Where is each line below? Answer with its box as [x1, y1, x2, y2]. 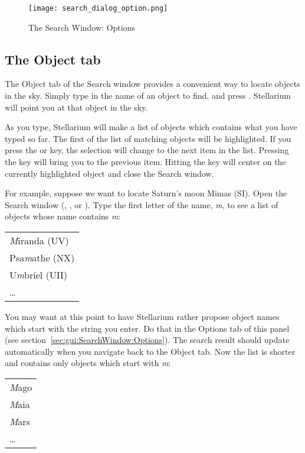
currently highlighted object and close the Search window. [5, 167, 214, 179]
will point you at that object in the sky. [5, 101, 148, 113]
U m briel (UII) [9, 267, 68, 281]
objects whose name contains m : [5, 210, 121, 222]
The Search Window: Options [28, 21, 135, 33]
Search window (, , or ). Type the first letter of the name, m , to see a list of [5, 198, 278, 211]
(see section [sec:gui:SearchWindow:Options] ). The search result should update [5, 334, 290, 346]
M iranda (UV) [9, 233, 69, 247]
